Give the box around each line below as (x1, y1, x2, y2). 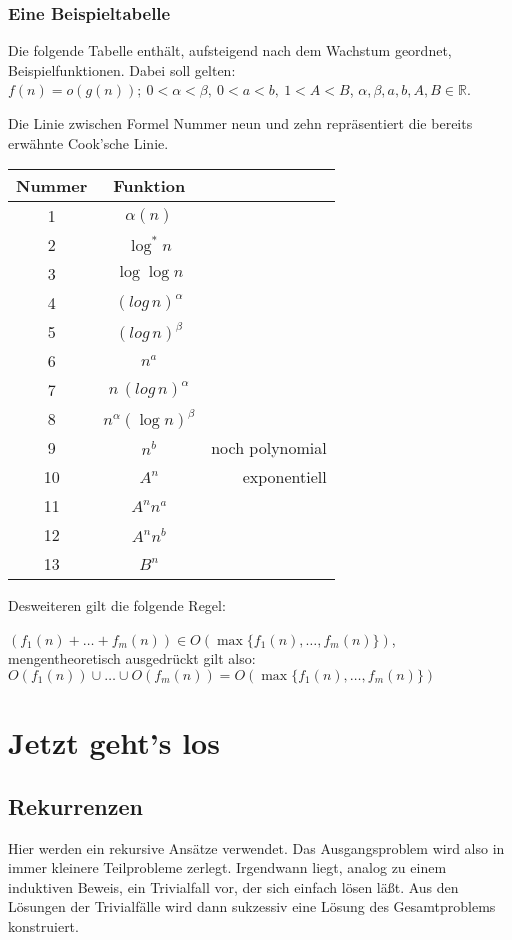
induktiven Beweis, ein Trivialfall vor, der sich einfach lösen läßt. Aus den (8, 876, 459, 897)
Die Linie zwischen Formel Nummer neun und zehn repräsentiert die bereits (8, 113, 473, 133)
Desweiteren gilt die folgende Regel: (8, 595, 226, 616)
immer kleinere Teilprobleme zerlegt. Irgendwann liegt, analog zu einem (8, 857, 447, 878)
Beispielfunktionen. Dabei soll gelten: (8, 59, 236, 80)
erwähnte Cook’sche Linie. (8, 132, 169, 153)
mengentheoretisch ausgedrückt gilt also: (8, 648, 256, 669)
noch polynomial (211, 436, 327, 460)
